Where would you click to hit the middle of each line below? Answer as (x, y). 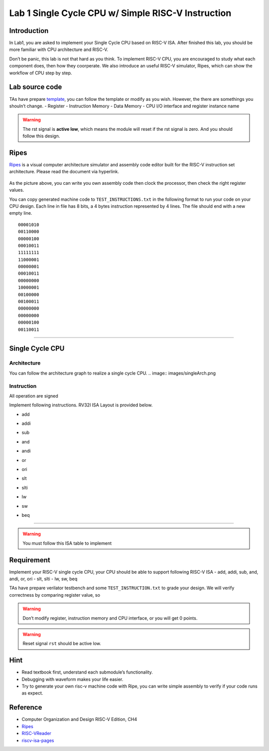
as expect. (32, 693)
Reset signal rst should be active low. (62, 644)
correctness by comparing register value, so (55, 595)
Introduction (29, 31)
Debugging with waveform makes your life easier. (72, 679)
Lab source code (36, 87)
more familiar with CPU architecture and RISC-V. (59, 49)
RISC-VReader (37, 734)
